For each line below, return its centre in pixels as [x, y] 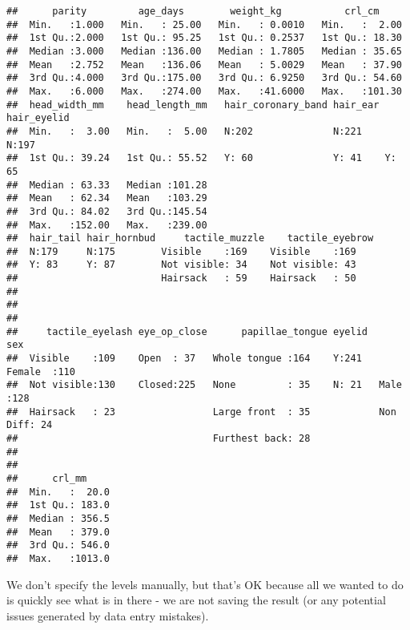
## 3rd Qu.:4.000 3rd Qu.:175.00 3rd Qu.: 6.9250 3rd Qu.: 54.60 [204, 78]
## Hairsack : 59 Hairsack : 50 [181, 279]
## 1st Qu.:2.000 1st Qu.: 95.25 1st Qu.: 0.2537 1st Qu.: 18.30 [204, 38]
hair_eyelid [38, 118]
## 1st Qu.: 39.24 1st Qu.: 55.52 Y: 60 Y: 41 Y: [201, 158]
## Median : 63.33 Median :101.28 [107, 185]
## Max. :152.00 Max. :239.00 [107, 225]
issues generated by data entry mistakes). [108, 615]
